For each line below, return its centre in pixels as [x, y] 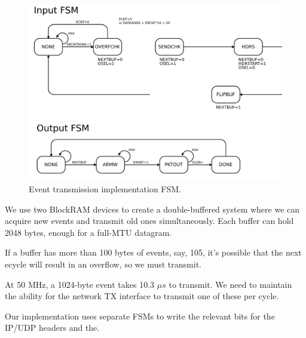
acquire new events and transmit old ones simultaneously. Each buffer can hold [149, 221]
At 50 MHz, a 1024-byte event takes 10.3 [80, 284]
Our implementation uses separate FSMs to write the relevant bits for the [140, 316]
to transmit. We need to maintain [230, 284]
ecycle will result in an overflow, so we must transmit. [103, 264]
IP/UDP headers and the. [52, 328]
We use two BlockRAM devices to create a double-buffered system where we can [152, 209]
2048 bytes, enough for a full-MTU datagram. [88, 232]
